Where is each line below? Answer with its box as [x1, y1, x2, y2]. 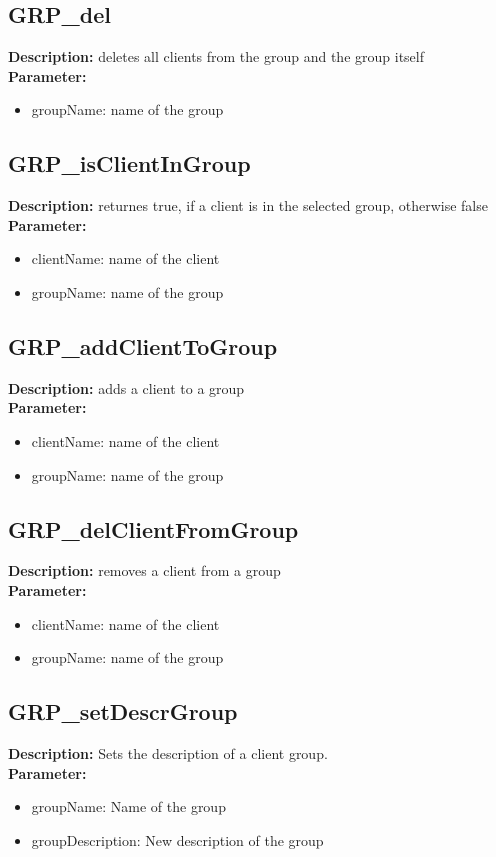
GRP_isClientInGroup [8, 148, 251, 179]
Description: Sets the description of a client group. [8, 742, 328, 763]
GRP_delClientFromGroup [8, 513, 299, 544]
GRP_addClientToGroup [8, 330, 278, 361]
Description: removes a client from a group [8, 560, 281, 581]
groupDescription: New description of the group [31, 829, 324, 850]
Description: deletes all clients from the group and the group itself [8, 46, 424, 67]
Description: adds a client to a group [8, 377, 245, 398]
